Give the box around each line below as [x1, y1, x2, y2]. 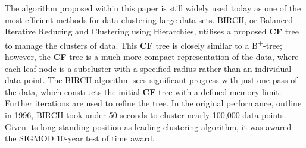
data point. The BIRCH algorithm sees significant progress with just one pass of [5, 74, 298, 86]
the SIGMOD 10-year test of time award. [5, 132, 155, 144]
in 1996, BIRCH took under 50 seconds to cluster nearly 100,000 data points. [5, 109, 286, 121]
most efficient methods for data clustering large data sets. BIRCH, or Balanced [5, 13, 293, 26]
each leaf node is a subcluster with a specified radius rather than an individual [5, 62, 292, 74]
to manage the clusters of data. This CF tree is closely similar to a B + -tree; [5, 37, 282, 51]
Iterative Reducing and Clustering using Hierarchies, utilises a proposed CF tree [5, 25, 299, 37]
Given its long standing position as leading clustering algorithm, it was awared [5, 120, 292, 133]
